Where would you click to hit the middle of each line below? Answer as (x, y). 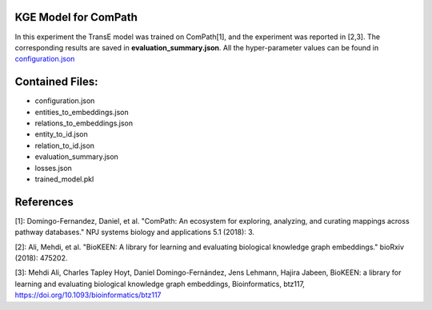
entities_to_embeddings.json (82, 112)
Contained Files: (56, 82)
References (44, 202)
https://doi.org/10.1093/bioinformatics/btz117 (88, 295)
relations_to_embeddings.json (84, 123)
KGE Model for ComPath (76, 17)
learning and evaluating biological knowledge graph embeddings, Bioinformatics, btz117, (160, 284)
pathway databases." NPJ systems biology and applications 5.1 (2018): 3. (135, 232)
